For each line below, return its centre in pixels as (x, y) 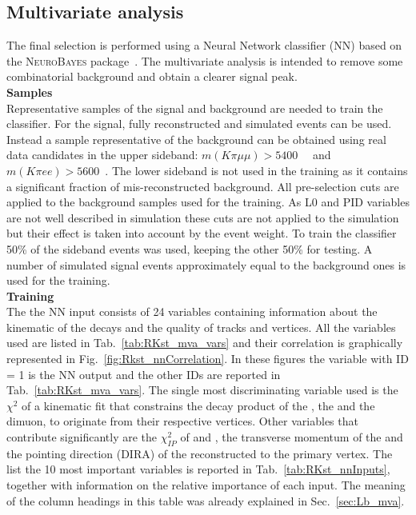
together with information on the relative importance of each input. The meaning (206, 485)
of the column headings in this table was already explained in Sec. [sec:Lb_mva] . (206, 500)
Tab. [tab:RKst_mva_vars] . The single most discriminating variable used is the (202, 390)
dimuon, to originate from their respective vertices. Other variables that (182, 421)
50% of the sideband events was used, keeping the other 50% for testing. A (190, 248)
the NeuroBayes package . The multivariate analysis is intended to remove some (205, 60)
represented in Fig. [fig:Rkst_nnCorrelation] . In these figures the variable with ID (208, 359)
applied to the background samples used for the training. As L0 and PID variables (208, 202)
